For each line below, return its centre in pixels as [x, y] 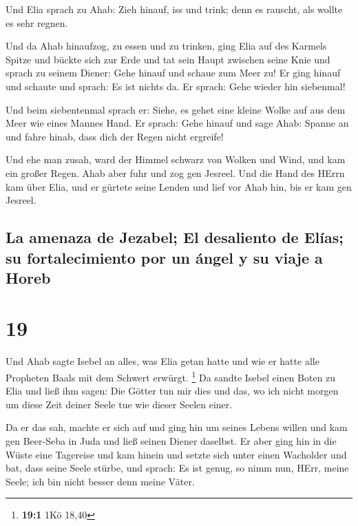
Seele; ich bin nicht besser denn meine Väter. [100, 481]
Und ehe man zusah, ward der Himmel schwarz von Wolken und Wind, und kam [176, 159]
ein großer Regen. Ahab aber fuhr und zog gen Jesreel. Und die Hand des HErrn [175, 172]
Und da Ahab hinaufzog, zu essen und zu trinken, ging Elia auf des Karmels [166, 46]
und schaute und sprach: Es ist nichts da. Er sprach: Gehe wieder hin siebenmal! [176, 86]
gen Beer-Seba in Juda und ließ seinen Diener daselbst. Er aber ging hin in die [171, 441]
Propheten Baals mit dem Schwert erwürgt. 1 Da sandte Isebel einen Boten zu [171, 376]
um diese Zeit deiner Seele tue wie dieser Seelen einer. [119, 404]
